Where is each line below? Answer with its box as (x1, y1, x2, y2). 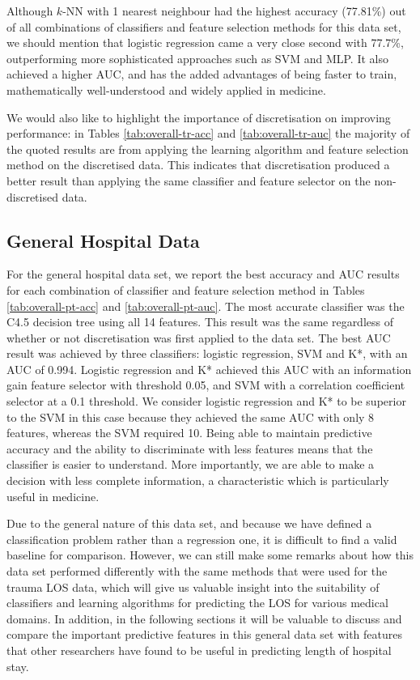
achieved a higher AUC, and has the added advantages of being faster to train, (6, 66, 397, 83)
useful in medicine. (6, 487, 100, 504)
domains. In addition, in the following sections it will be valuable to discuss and (6, 610, 402, 627)
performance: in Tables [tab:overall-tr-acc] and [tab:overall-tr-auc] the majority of (6, 125, 410, 142)
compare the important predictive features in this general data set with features (6, 626, 402, 643)
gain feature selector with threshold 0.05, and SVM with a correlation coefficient (6, 376, 405, 393)
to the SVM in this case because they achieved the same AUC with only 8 (6, 408, 375, 425)
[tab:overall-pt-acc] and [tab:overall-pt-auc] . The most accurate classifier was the (6, 297, 405, 314)
